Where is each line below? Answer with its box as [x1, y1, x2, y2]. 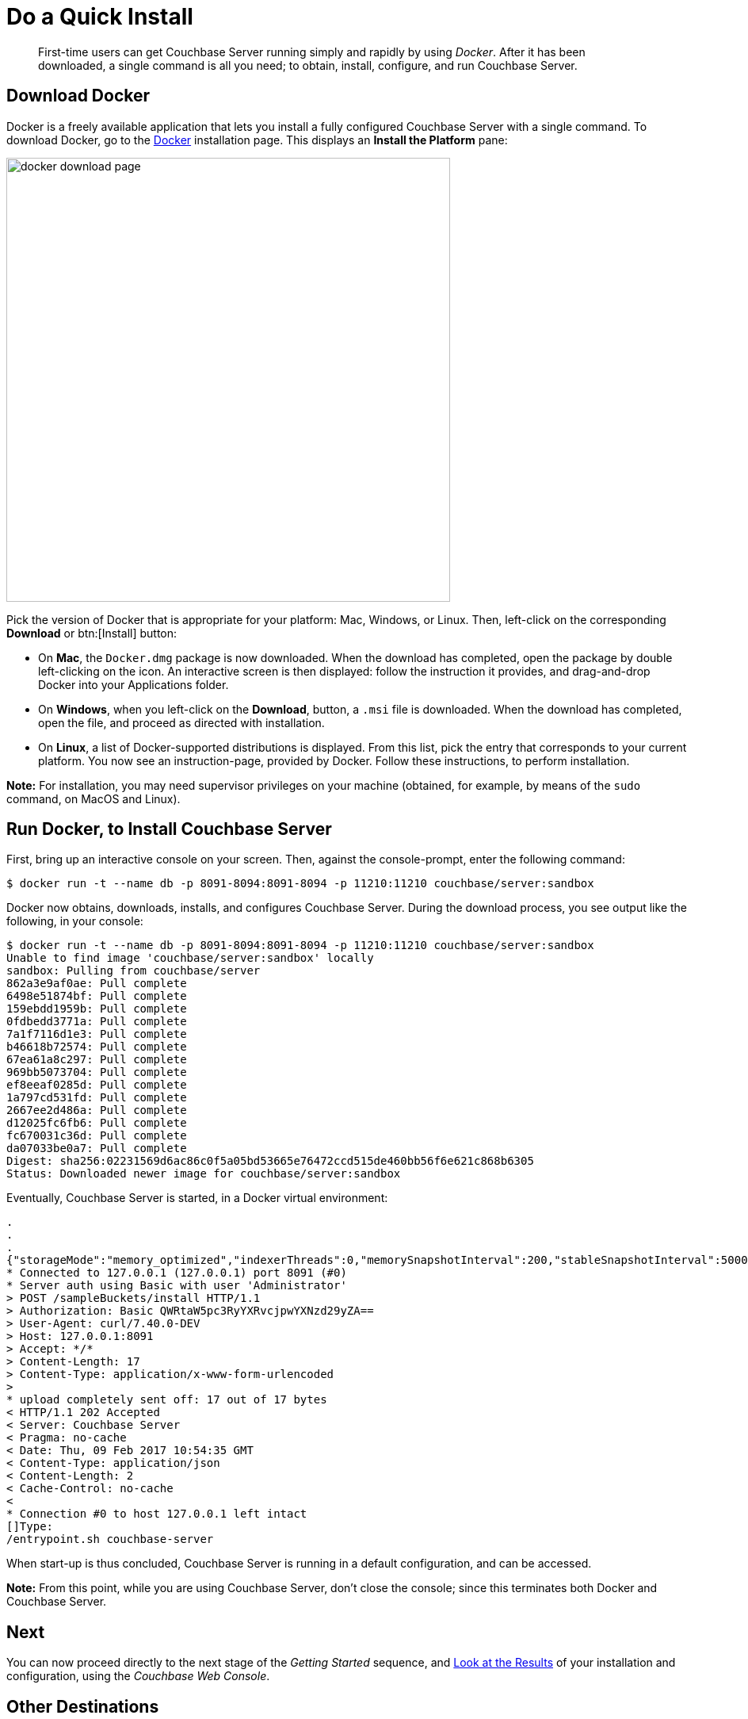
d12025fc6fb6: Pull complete [6, 1116, 187, 1130]
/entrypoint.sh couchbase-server [6, 1533, 214, 1546]
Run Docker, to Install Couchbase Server [6, 819, 332, 840]
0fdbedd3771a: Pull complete [6, 1015, 187, 1028]
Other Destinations [6, 1696, 159, 1717]
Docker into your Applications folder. [38, 677, 229, 691]
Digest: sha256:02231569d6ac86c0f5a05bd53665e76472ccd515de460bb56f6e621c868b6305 [6, 1154, 534, 1168]
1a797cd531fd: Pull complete [6, 1091, 187, 1105]
